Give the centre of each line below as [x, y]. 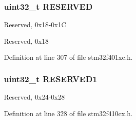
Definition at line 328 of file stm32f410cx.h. [68, 113]
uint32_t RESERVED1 [51, 78]
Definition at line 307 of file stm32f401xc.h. [68, 57]
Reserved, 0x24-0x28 [34, 97]
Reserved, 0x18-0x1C [35, 25]
